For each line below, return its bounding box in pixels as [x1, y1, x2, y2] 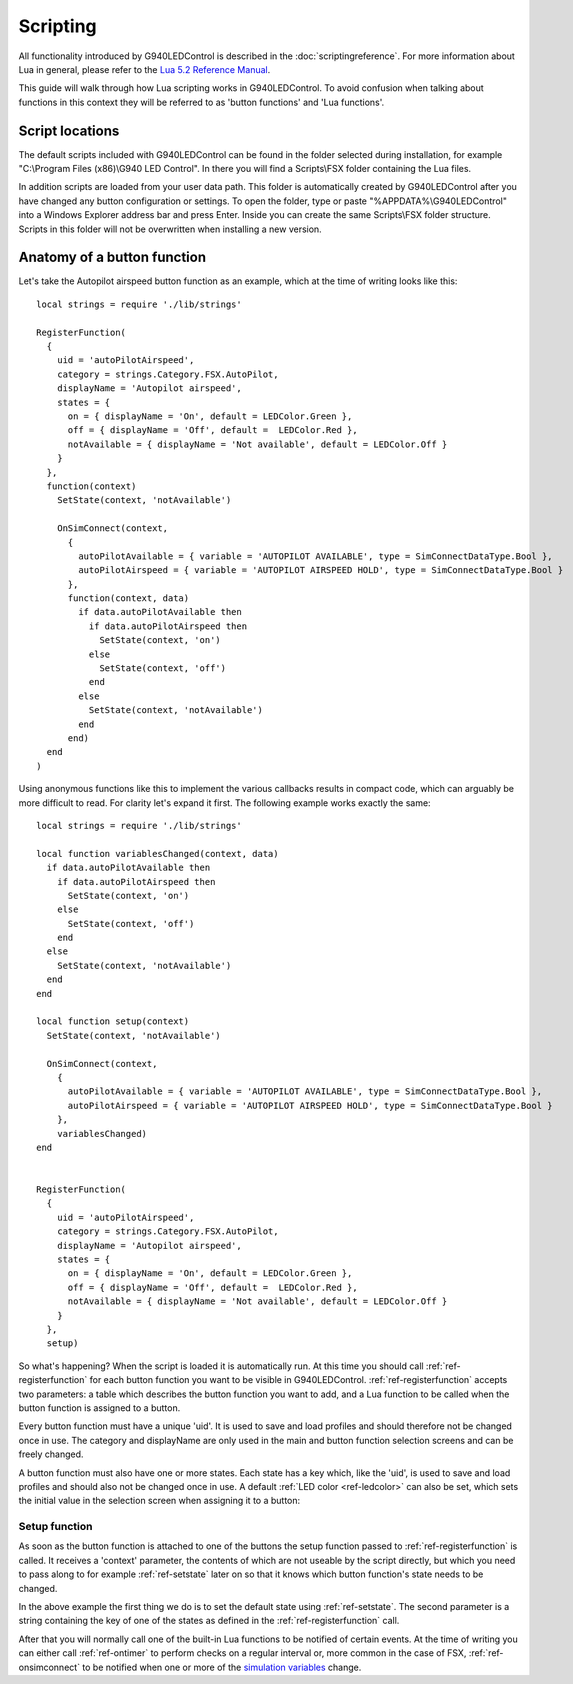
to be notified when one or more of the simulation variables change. [81, 1661, 362, 1673]
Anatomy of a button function [18, 249, 207, 266]
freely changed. [18, 1448, 84, 1460]
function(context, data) [67, 593, 190, 604]
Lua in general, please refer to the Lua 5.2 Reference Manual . [18, 63, 271, 75]
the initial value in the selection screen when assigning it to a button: [18, 1495, 301, 1507]
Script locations [18, 122, 120, 139]
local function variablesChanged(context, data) [36, 848, 279, 859]
